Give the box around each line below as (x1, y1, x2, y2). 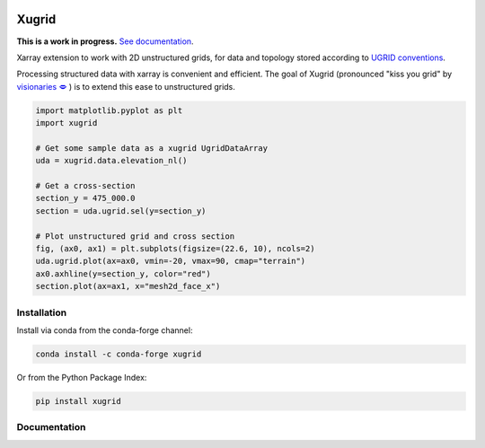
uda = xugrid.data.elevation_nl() (35, 155, 188, 166)
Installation (16, 306, 67, 319)
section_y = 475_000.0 (35, 193, 136, 204)
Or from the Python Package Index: (16, 372, 147, 382)
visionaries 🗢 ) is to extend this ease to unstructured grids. (16, 81, 235, 92)
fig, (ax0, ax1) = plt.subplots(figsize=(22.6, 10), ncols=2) (35, 243, 315, 253)
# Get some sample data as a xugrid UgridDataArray (35, 143, 269, 153)
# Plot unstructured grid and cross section (35, 231, 235, 242)
